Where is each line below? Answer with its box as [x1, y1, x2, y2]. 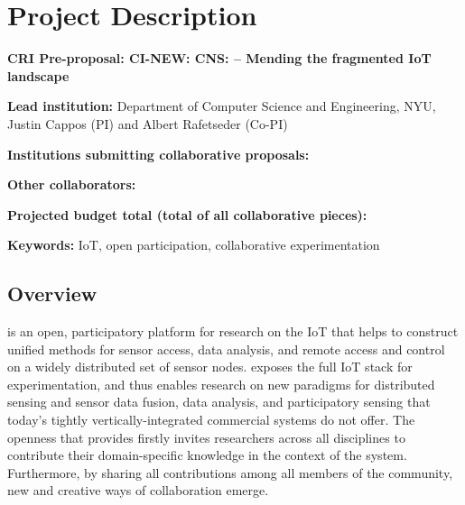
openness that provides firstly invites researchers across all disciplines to [7, 427, 405, 446]
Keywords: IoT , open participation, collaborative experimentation [7, 235, 380, 254]
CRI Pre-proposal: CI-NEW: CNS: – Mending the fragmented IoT [7, 49, 432, 68]
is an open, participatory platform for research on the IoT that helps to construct [7, 322, 459, 341]
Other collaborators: [7, 175, 136, 194]
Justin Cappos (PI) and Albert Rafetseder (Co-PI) [7, 114, 288, 133]
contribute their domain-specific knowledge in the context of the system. [7, 445, 407, 464]
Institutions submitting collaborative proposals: [7, 144, 310, 163]
